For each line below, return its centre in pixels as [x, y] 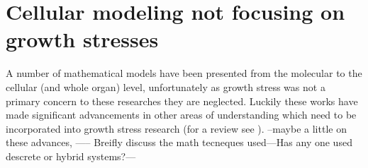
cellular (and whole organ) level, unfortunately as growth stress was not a [166, 86]
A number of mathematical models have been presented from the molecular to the [184, 73]
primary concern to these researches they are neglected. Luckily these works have [182, 101]
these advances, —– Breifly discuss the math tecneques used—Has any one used [179, 142]
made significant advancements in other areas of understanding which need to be [181, 115]
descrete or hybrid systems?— [71, 156]
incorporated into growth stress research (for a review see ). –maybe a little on [176, 128]
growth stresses [82, 39]
